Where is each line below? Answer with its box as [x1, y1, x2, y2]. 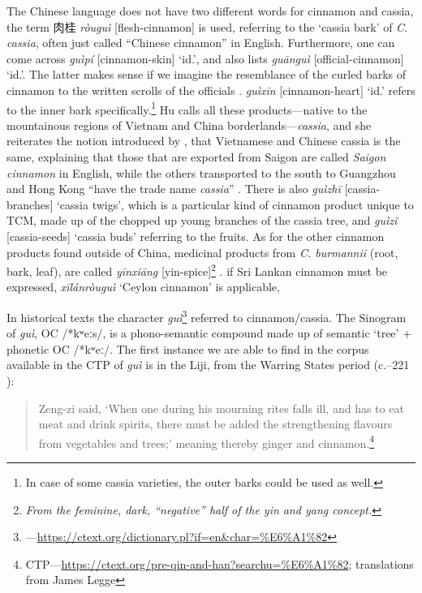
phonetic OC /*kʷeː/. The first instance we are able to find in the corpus [6, 340, 369, 357]
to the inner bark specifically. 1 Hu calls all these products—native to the [6, 98, 368, 118]
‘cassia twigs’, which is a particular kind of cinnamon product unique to [56, 196, 414, 213]
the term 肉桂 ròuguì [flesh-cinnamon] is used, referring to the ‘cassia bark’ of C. [6, 18, 408, 35]
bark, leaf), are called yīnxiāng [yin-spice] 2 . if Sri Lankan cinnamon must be [6, 260, 388, 279]
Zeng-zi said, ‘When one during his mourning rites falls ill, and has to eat [38, 399, 404, 416]
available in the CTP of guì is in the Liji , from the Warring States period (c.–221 [6, 356, 410, 373]
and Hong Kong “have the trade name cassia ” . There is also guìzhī [6, 180, 341, 197]
